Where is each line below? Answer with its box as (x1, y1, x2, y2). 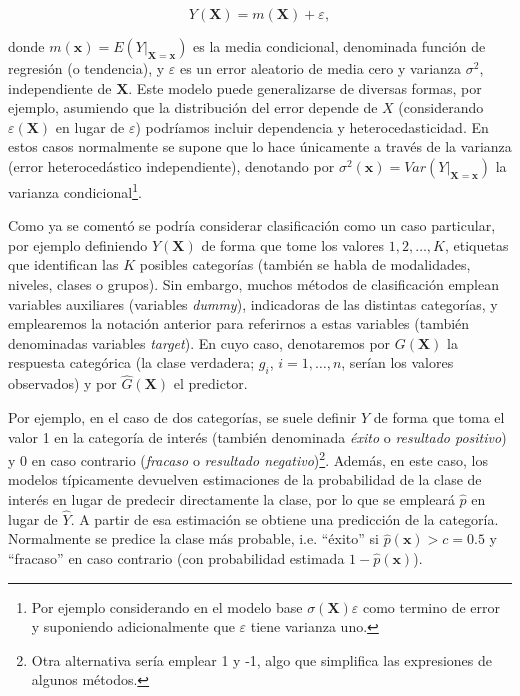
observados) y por (8, 373, 117, 394)
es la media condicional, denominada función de (193, 36, 486, 56)
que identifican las (8, 254, 119, 275)
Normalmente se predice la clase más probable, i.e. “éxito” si (8, 528, 379, 549)
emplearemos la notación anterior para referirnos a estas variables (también (8, 313, 470, 334)
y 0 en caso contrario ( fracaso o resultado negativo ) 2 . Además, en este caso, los (8, 447, 488, 470)
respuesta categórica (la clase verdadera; (8, 352, 255, 373)
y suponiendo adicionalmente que (31, 616, 235, 637)
